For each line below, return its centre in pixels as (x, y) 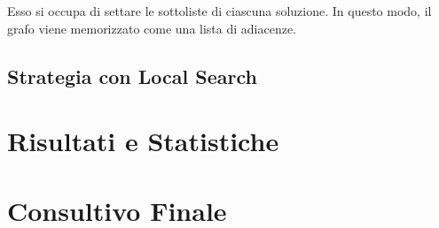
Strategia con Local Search (132, 76)
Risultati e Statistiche (143, 141)
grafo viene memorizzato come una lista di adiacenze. (152, 28)
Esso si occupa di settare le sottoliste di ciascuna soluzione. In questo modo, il (219, 11)
